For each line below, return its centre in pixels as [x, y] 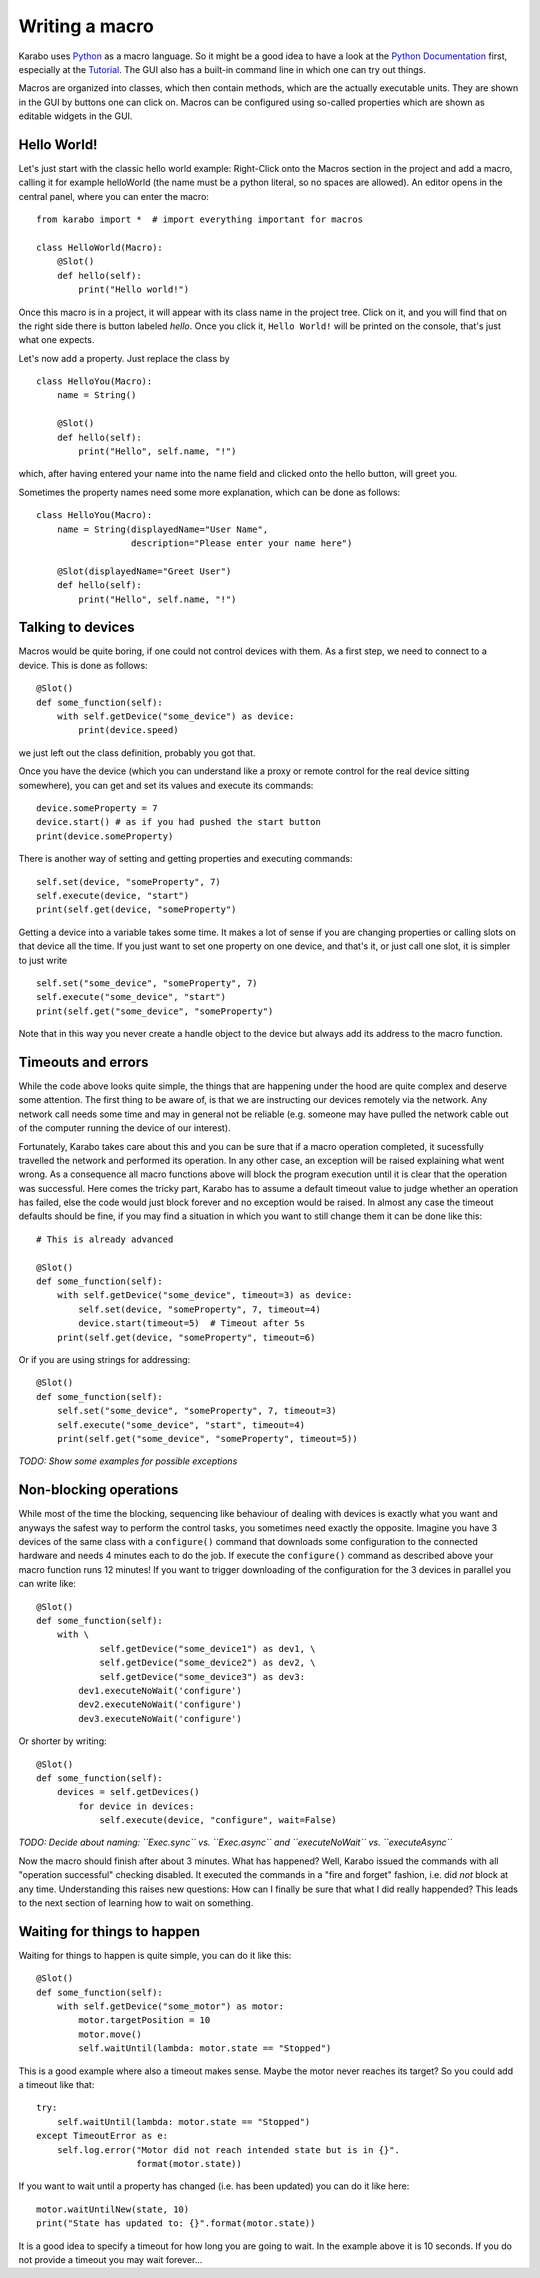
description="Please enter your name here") [241, 543]
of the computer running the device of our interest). [124, 1128]
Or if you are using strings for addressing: [104, 1359]
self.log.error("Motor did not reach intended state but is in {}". [228, 2149]
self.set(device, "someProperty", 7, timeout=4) [200, 1309]
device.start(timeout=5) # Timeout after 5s [191, 1323]
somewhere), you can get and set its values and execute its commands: [166, 785]
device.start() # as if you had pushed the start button [179, 822]
